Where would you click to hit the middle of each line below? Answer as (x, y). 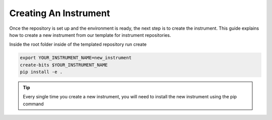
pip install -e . (41, 72)
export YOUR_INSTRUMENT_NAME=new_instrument (76, 58)
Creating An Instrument (60, 13)
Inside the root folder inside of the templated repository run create (78, 44)
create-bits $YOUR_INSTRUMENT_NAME (64, 65)
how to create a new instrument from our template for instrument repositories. (90, 35)
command (33, 104)
